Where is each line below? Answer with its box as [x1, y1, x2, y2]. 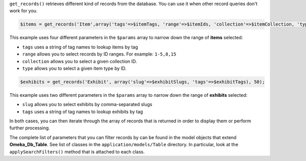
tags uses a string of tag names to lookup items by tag [22, 44, 138, 50]
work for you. [9, 8, 38, 14]
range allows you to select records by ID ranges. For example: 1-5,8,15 [22, 51, 176, 57]
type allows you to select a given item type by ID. [22, 65, 127, 71]
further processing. [9, 125, 50, 131]
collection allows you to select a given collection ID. [22, 58, 137, 64]
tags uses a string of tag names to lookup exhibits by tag [22, 109, 143, 115]
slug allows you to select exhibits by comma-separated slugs [22, 101, 152, 108]
